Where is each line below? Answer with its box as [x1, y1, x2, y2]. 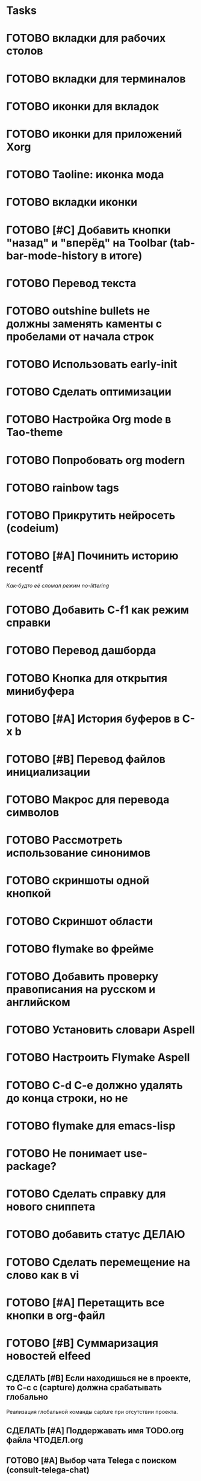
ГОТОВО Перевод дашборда [6, 643, 156, 657]
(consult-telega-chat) [6, 1465, 90, 1476]
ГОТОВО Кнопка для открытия [6, 671, 167, 685]
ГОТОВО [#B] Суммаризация [6, 1336, 158, 1350]
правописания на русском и [6, 983, 156, 996]
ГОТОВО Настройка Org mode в [6, 412, 172, 426]
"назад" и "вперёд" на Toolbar [6, 236, 167, 250]
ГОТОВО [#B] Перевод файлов [6, 752, 165, 766]
